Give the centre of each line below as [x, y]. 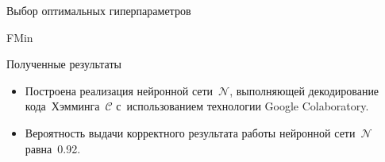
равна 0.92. [53, 148]
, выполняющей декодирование [304, 90]
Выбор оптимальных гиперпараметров [99, 10]
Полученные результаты [64, 64]
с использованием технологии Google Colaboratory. [243, 106]
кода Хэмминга [62, 106]
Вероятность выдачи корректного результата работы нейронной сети [190, 132]
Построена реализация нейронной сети [119, 90]
